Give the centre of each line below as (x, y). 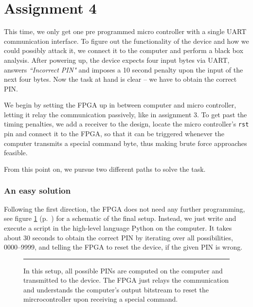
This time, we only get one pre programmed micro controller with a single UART (125, 31)
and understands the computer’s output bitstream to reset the (116, 289)
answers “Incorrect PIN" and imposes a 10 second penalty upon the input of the (124, 69)
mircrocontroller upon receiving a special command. (101, 299)
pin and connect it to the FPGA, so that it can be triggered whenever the (114, 134)
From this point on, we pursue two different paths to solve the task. (105, 169)
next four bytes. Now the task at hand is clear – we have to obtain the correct (120, 79)
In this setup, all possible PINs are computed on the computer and (123, 270)
